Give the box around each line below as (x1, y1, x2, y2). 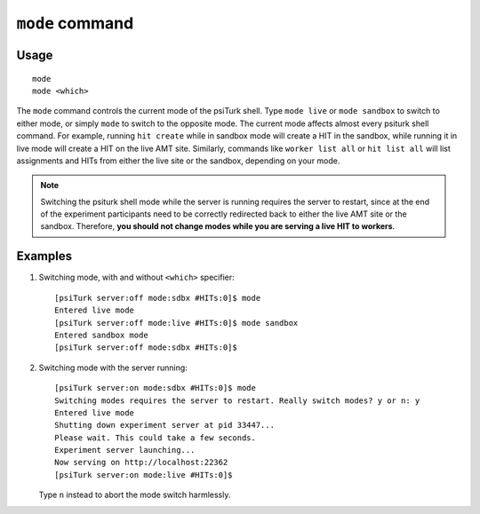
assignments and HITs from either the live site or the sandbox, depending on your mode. (16, 155, 340, 166)
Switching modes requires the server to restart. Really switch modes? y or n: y (54, 395, 420, 406)
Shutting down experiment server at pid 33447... (54, 420, 276, 431)
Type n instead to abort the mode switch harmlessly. (38, 489, 231, 501)
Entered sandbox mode (54, 329, 148, 340)
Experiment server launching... (54, 445, 196, 455)
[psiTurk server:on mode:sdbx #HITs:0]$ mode (54, 383, 257, 393)
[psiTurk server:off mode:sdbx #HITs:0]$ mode (54, 293, 261, 303)
